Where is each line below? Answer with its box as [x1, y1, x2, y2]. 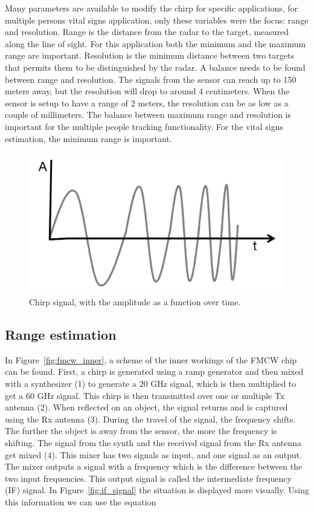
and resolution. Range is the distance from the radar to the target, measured [5, 25, 289, 38]
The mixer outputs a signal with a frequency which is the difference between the [5, 460, 303, 473]
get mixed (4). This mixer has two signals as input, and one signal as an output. [5, 448, 303, 461]
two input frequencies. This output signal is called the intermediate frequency [5, 471, 292, 484]
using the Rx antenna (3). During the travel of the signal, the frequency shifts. [5, 412, 296, 425]
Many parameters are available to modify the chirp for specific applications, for [5, 2, 298, 14]
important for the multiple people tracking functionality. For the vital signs [5, 120, 284, 132]
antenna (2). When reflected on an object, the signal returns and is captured [5, 401, 288, 413]
